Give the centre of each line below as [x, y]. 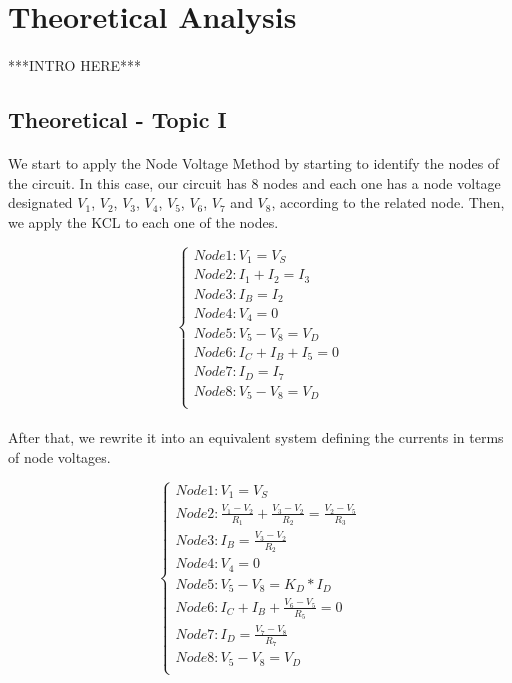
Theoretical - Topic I [117, 118]
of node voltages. [59, 456]
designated [40, 202]
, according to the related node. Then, [388, 202]
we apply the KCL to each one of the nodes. [143, 221]
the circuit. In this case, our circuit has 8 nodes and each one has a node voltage [254, 182]
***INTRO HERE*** [74, 64]
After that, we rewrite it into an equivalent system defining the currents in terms [256, 437]
